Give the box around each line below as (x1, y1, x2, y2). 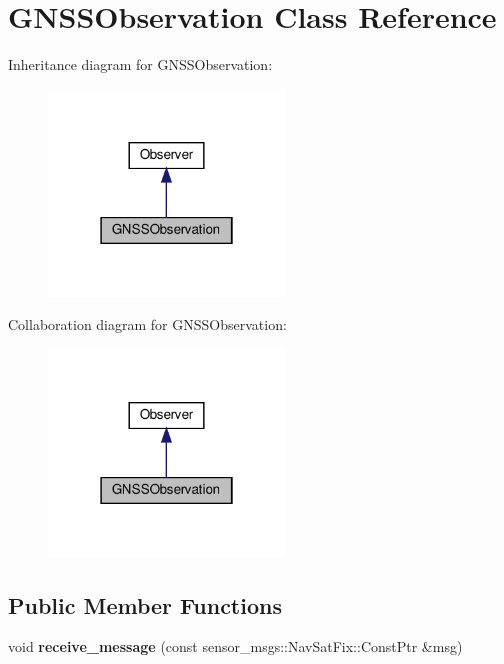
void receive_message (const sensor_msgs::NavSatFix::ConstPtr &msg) (8, 636, 463, 657)
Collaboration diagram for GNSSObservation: (8, 314, 287, 335)
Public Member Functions (8, 589, 282, 620)
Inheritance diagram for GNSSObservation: (8, 54, 273, 75)
